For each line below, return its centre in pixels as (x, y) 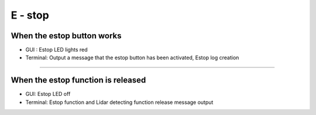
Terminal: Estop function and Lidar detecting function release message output (119, 102)
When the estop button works (66, 36)
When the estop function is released (78, 80)
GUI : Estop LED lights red (56, 50)
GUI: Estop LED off (48, 94)
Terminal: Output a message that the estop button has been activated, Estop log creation (132, 57)
